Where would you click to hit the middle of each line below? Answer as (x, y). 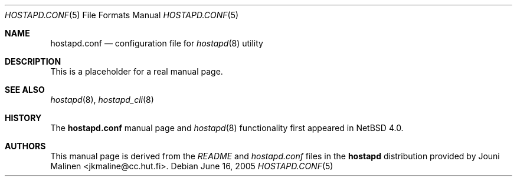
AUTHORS (25, 146)
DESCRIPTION (33, 61)
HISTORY (23, 118)
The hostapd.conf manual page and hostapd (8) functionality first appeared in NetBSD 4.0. (227, 128)
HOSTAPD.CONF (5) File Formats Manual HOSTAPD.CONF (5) (122, 15)
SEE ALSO (25, 90)
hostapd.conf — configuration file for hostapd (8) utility (157, 43)
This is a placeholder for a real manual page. (137, 71)
